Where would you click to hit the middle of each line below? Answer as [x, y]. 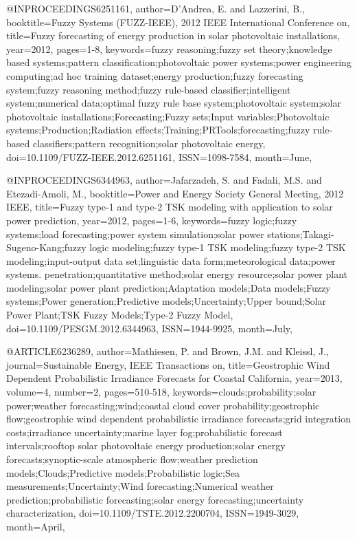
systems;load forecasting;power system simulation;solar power [135, 234]
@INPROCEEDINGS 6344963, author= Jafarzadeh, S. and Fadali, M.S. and [164, 180]
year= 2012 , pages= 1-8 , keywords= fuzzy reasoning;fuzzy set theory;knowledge [169, 49]
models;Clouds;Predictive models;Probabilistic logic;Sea [123, 472]
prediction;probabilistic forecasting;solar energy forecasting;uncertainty [155, 499]
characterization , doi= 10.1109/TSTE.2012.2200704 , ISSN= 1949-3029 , [153, 513]
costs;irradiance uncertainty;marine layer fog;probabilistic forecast [145, 432]
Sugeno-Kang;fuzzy [46, 247]
